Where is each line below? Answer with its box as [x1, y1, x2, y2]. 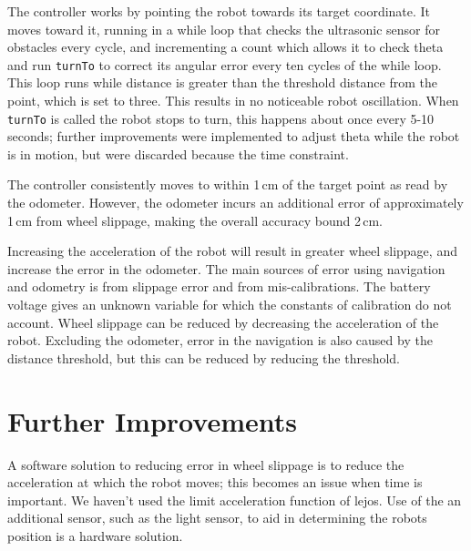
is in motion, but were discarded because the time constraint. [7, 144, 349, 163]
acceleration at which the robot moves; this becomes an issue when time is [7, 473, 423, 492]
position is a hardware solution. [7, 525, 183, 545]
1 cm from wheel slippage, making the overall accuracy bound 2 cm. [7, 210, 384, 230]
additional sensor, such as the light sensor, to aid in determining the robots [7, 508, 427, 527]
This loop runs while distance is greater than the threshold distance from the [7, 73, 437, 92]
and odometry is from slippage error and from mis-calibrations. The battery [7, 277, 431, 296]
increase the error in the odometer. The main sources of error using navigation [7, 259, 445, 278]
